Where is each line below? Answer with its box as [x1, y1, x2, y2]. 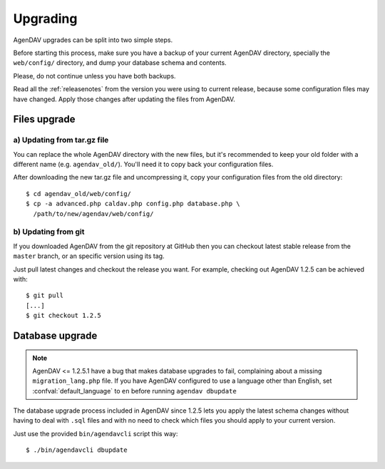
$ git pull [26, 292, 64, 299]
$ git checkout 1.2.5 [26, 311, 101, 320]
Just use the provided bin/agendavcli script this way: [13, 429, 178, 438]
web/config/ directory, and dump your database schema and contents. [13, 58, 227, 67]
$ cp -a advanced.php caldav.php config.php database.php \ [26, 200, 240, 208]
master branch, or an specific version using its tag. [13, 252, 165, 260]
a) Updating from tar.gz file [13, 135, 109, 145]
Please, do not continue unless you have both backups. [13, 71, 176, 80]
